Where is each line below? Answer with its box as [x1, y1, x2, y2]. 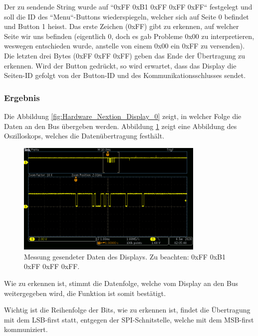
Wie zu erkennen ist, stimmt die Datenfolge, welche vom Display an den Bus [4, 278, 239, 288]
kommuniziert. [4, 324, 48, 334]
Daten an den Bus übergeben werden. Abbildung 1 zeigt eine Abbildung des [4, 120, 237, 131]
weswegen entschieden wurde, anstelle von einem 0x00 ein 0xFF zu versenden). [4, 40, 245, 51]
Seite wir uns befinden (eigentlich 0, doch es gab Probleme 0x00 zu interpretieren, [4, 30, 255, 41]
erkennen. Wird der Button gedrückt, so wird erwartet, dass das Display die [4, 60, 237, 70]
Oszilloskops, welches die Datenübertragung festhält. [4, 130, 165, 141]
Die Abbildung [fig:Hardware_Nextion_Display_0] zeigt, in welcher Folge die [4, 110, 242, 121]
